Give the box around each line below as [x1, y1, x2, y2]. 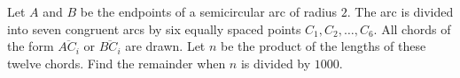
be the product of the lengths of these [221, 37, 426, 55]
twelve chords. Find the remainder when [7, 53, 226, 72]
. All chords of [373, 19, 451, 38]
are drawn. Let [125, 37, 206, 55]
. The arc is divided [347, 3, 454, 20]
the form [7, 37, 54, 55]
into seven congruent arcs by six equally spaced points [7, 19, 301, 38]
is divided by [240, 53, 311, 72]
